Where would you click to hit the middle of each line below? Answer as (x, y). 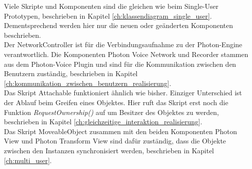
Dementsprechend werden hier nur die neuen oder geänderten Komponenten (119, 25)
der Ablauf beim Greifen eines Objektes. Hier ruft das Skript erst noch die (116, 102)
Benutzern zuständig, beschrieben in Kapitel (71, 73)
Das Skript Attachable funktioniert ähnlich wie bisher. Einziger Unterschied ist (123, 93)
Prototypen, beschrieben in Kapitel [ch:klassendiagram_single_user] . (108, 15)
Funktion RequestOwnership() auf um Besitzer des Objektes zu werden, (111, 112)
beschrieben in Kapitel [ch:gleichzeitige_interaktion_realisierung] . (103, 122)
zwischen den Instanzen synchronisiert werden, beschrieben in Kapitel (109, 150)
